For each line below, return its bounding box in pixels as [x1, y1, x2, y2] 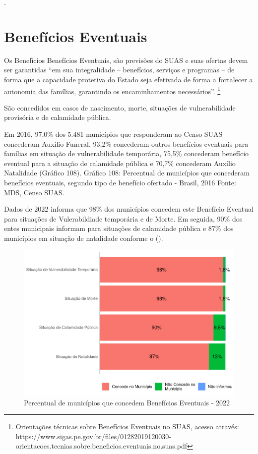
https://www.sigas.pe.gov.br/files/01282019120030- [15, 431, 171, 441]
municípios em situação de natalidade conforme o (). [4, 232, 163, 243]
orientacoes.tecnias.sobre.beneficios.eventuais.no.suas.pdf [15, 441, 187, 451]
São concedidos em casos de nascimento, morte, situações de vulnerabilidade [4, 102, 236, 113]
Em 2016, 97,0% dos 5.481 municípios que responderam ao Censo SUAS [4, 128, 223, 139]
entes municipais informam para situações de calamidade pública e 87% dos [4, 223, 234, 233]
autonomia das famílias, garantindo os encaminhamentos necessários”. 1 [4, 84, 221, 96]
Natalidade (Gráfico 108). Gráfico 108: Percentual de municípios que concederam [4, 168, 250, 178]
